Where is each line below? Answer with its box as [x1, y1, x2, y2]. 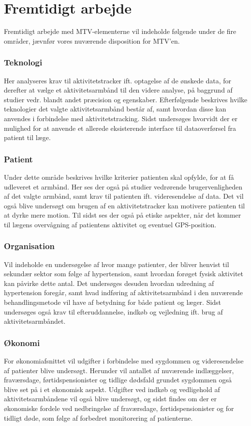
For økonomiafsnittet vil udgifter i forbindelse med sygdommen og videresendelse [4, 356, 244, 366]
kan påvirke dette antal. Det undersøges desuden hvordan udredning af [4, 278, 214, 288]
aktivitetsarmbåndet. [4, 316, 66, 326]
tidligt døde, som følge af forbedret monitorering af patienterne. [4, 412, 193, 423]
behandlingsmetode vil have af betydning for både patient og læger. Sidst [4, 297, 221, 307]
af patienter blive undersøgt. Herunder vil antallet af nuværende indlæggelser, [4, 365, 234, 375]
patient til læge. [4, 132, 51, 142]
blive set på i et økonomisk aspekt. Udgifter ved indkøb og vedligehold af [4, 384, 220, 394]
